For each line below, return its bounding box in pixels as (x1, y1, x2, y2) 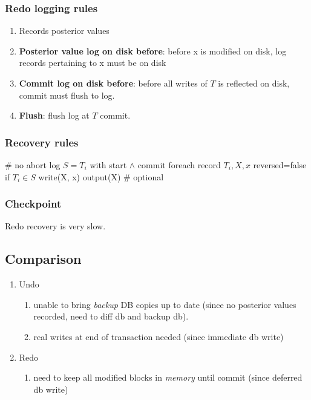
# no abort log (5, 159, 61, 171)
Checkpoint (5, 196, 62, 211)
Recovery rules (5, 134, 79, 149)
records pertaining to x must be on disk (19, 56, 166, 69)
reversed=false (253, 159, 307, 171)
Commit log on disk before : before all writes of (19, 77, 208, 89)
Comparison (5, 249, 82, 268)
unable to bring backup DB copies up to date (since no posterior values (33, 298, 296, 310)
